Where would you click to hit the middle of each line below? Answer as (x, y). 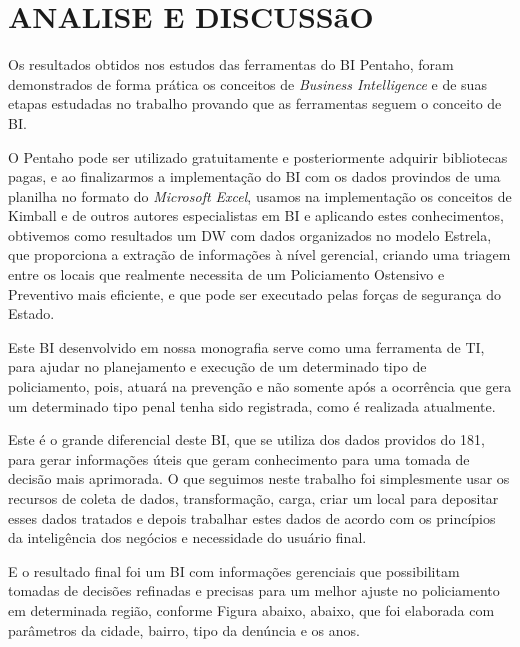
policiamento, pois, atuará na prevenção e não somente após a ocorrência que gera (260, 386)
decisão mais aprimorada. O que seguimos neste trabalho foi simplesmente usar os (259, 478)
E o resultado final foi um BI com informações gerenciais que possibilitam (234, 570)
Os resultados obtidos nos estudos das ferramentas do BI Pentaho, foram (231, 64)
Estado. (31, 313)
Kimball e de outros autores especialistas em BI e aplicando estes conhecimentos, (256, 215)
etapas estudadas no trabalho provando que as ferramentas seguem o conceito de (255, 103)
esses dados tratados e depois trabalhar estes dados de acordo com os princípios (252, 517)
